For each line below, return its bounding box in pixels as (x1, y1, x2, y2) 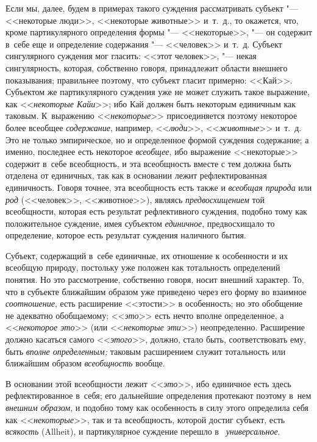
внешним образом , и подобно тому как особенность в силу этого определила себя (5, 401, 308, 413)
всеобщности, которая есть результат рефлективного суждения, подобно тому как (5, 205, 307, 218)
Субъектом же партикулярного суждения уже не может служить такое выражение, (5, 85, 310, 98)
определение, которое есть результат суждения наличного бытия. (5, 229, 246, 241)
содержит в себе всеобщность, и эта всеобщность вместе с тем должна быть (5, 157, 291, 169)
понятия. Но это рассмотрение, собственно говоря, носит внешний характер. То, (5, 273, 304, 286)
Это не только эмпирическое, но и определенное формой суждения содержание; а (5, 133, 309, 146)
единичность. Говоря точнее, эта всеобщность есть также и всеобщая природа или (5, 180, 312, 193)
